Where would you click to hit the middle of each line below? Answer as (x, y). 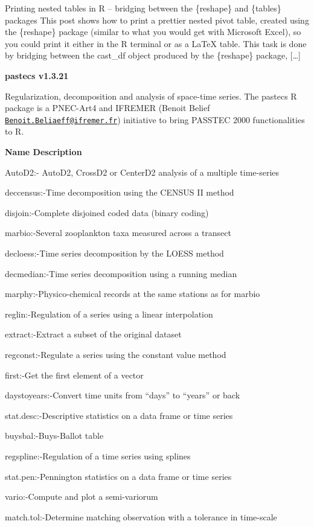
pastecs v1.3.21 (37, 75)
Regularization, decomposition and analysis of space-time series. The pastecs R (151, 96)
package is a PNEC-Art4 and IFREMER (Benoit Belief (107, 108)
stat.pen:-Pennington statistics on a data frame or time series (118, 476)
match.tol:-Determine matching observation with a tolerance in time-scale (141, 516)
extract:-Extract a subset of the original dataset (93, 334)
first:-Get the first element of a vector (74, 375)
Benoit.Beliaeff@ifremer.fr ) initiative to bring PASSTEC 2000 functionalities (155, 119)
